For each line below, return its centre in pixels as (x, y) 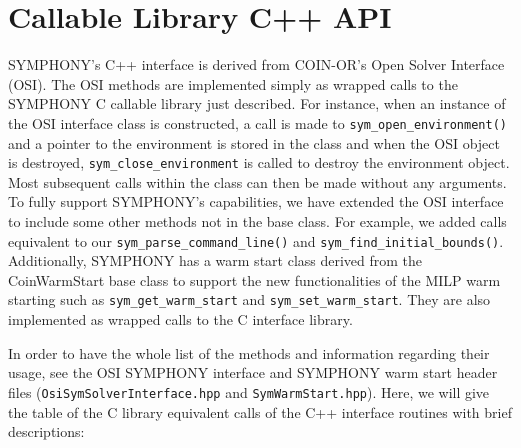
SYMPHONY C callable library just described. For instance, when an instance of (257, 103)
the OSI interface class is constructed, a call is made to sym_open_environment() (257, 122)
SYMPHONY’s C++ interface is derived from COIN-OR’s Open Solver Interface (256, 64)
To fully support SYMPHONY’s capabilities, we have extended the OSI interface (256, 201)
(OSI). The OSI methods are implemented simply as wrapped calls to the (233, 83)
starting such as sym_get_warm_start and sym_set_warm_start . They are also (249, 299)
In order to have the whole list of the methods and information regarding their (249, 352)
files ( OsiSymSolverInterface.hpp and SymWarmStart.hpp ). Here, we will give (249, 391)
